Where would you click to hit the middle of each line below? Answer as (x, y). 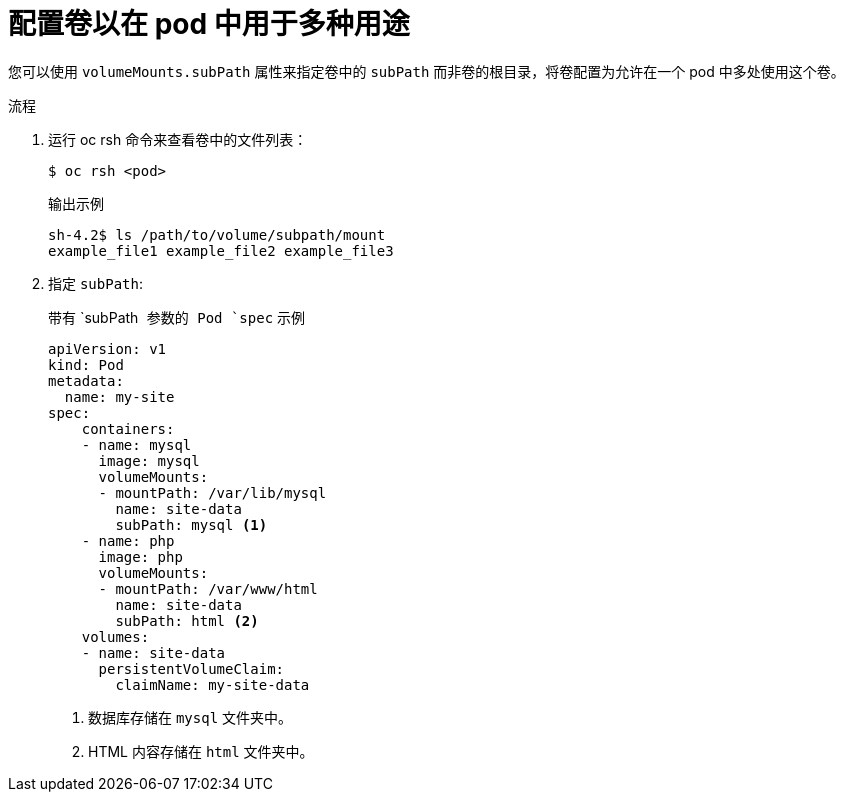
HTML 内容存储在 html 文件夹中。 (201, 751)
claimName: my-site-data (212, 684)
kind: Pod (86, 364)
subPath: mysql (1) (191, 524)
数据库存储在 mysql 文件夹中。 (190, 717)
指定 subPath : (95, 283)
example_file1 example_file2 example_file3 (221, 250)
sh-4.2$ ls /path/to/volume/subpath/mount (217, 234)
